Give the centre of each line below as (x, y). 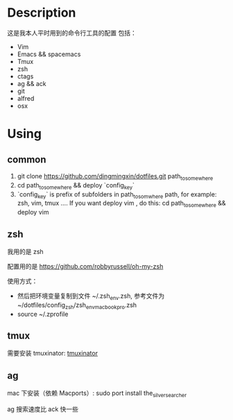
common (27, 159)
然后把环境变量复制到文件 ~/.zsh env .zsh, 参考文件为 (91, 296)
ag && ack (32, 83)
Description (42, 13)
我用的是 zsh (25, 251)
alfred (26, 98)
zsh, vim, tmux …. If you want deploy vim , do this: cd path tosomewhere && (121, 204)
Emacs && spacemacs (49, 54)
